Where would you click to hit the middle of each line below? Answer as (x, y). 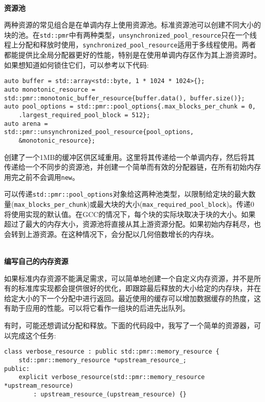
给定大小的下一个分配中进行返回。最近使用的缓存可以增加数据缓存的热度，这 (132, 298)
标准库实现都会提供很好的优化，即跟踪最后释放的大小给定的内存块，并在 (139, 288)
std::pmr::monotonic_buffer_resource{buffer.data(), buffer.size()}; (125, 98)
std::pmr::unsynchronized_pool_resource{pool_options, (99, 132)
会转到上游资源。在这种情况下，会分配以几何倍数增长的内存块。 (111, 234)
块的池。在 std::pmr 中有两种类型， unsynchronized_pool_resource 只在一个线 (130, 34)
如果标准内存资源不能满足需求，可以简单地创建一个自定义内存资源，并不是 (129, 278)
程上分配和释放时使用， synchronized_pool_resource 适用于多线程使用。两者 (130, 45)
